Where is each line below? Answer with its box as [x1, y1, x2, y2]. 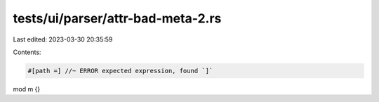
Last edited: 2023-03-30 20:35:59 [13, 35, 113, 44]
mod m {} [13, 84, 41, 93]
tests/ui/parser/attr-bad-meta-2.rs [13, 11, 222, 26]
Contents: [13, 48, 41, 56]
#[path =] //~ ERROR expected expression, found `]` [27, 67, 213, 75]
